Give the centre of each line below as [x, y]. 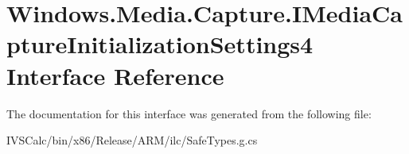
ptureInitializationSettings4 [160, 44]
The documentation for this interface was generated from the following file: [189, 113]
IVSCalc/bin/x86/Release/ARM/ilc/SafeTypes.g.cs [132, 140]
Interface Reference [115, 75]
